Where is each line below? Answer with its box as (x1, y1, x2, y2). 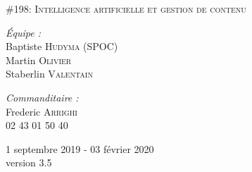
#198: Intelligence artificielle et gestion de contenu (6, 1, 246, 16)
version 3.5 (6, 155, 52, 170)
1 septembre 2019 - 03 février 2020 (6, 141, 154, 156)
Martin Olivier (6, 52, 72, 67)
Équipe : (6, 25, 41, 39)
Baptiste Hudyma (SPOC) (6, 39, 118, 54)
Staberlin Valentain (6, 66, 93, 81)
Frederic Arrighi (6, 104, 77, 118)
